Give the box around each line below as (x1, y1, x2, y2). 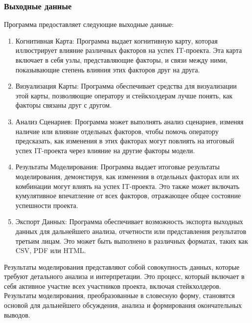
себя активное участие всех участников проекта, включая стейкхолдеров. (4, 280, 221, 291)
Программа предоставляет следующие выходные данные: (4, 19, 174, 29)
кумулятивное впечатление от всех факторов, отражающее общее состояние (15, 190, 241, 201)
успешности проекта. (15, 200, 78, 210)
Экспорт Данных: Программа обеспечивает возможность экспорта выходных (15, 216, 243, 227)
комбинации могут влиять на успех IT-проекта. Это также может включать (15, 181, 240, 191)
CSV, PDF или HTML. (15, 245, 86, 255)
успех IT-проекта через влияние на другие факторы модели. (15, 145, 195, 155)
